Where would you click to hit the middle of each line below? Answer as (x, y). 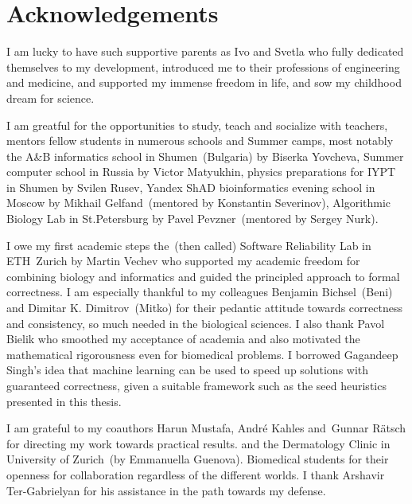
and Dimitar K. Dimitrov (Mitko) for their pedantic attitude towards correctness (204, 308)
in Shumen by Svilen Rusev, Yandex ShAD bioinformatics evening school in (191, 187)
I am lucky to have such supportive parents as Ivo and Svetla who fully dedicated (205, 51)
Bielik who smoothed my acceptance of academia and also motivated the (183, 339)
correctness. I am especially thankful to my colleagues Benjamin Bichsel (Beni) (200, 292)
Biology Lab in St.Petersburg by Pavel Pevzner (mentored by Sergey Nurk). (192, 219)
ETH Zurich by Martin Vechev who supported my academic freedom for (183, 261)
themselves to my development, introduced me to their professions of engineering (203, 66)
